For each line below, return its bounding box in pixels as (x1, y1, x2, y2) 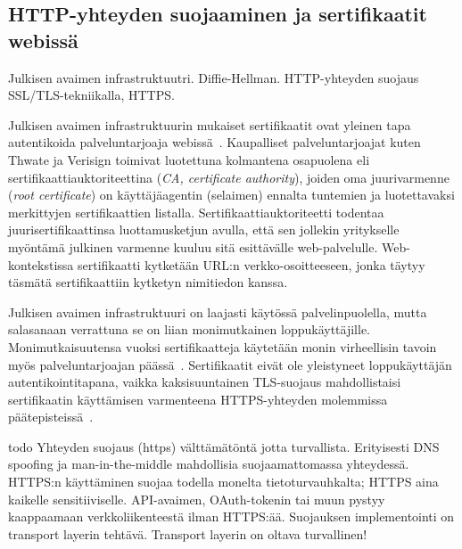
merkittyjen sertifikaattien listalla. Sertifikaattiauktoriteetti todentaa (8, 202, 384, 221)
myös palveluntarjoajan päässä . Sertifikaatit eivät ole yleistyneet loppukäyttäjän (8, 355, 452, 373)
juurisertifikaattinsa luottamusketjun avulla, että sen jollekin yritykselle (8, 220, 400, 239)
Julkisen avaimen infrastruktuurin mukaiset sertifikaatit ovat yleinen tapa (8, 115, 411, 134)
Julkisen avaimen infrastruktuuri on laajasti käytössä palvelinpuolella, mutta (8, 302, 427, 321)
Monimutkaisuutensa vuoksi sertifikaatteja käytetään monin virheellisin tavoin (8, 337, 437, 356)
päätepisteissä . (8, 407, 94, 426)
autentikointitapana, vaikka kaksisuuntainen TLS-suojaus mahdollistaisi (8, 373, 401, 391)
